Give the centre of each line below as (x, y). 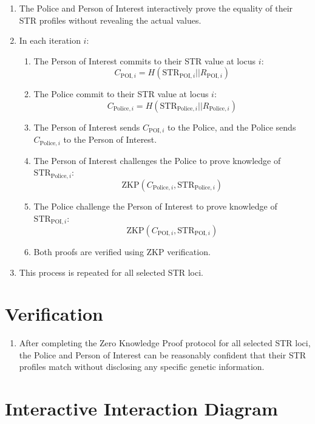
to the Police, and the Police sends (232, 127)
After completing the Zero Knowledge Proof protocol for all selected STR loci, (165, 343)
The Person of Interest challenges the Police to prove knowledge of (157, 160)
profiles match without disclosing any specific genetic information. (142, 367)
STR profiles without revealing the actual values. (110, 20)
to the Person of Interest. (110, 139)
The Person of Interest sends (87, 127)
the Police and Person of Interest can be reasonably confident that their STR (163, 354)
